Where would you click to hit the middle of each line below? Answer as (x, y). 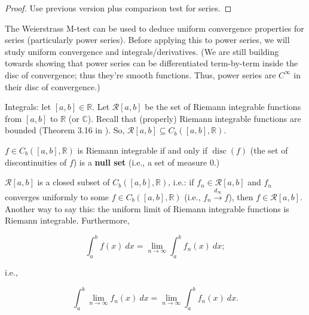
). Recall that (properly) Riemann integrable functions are (194, 118)
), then (241, 196)
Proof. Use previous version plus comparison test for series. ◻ (118, 8)
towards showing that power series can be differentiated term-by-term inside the (152, 63)
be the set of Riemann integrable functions (223, 107)
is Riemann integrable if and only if (142, 150)
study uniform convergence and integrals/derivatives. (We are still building (142, 51)
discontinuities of (36, 162)
